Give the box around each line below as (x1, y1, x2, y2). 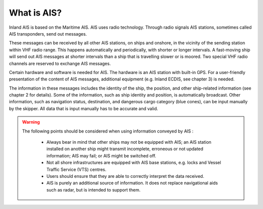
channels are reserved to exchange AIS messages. (9, 60, 111, 66)
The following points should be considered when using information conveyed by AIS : (22, 128, 194, 134)
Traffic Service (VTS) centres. (46, 166, 107, 172)
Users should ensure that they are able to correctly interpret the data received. (46, 173, 205, 179)
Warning (22, 119, 40, 125)
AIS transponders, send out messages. (9, 31, 87, 37)
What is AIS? (9, 7, 62, 18)
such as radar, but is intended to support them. (46, 187, 141, 192)
